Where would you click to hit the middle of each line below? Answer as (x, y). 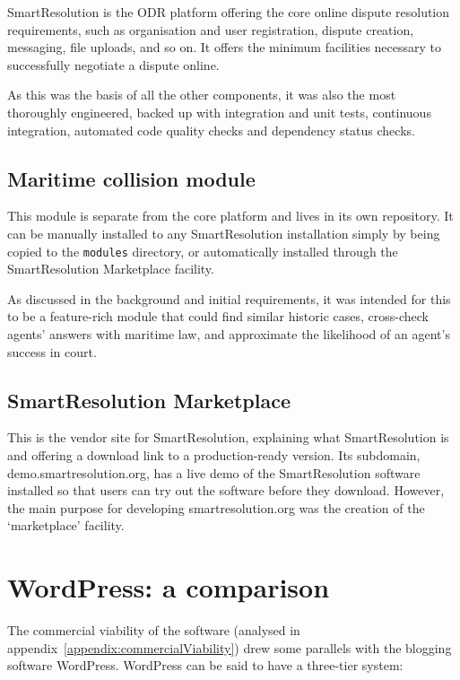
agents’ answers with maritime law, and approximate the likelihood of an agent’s (229, 333)
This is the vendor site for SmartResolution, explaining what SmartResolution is (228, 437)
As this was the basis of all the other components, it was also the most (202, 95)
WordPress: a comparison (169, 587)
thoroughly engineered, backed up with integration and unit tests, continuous (219, 112)
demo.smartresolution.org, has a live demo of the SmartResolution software (214, 472)
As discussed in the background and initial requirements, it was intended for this (229, 298)
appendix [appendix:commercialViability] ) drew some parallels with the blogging (230, 647)
